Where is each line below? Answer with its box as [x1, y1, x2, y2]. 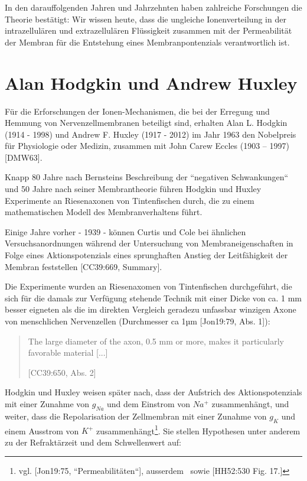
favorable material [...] [28, 346, 108, 359]
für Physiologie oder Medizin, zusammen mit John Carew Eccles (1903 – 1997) [5, 139, 289, 152]
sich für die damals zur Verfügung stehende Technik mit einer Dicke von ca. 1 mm [5, 291, 302, 304]
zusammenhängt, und [211, 397, 289, 409]
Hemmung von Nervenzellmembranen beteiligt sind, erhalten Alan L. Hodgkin [5, 116, 288, 129]
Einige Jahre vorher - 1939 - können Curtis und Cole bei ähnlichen [5, 225, 246, 238]
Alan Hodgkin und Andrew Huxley [5, 70, 298, 95]
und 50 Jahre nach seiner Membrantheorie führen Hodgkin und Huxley [5, 183, 262, 195]
